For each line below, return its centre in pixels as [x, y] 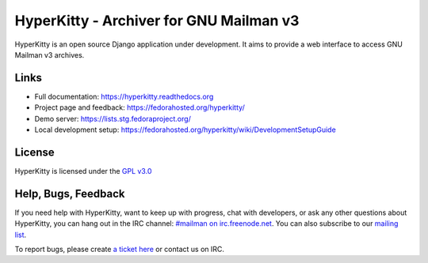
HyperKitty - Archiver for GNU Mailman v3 [157, 21]
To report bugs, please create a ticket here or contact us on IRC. [120, 249]
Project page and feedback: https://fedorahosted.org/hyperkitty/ [139, 107]
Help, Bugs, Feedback [70, 193]
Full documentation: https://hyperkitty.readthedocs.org [124, 96]
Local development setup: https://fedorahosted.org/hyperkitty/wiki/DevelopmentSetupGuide [185, 130]
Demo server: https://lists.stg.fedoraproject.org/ [113, 118]
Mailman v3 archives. [50, 54]
